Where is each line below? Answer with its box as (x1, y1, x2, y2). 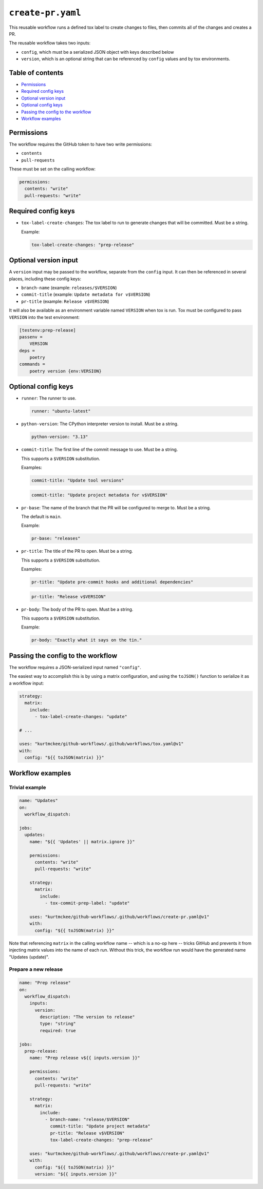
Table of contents (9, 68, 63, 77)
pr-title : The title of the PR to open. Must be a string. (21, 548, 133, 554)
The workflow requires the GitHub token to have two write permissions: (9, 141, 152, 147)
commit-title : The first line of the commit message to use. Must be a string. (21, 447, 178, 453)
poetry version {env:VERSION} (29, 368, 102, 374)
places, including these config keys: (9, 276, 81, 282)
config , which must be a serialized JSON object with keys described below (21, 49, 174, 55)
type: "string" (39, 1021, 76, 1026)
